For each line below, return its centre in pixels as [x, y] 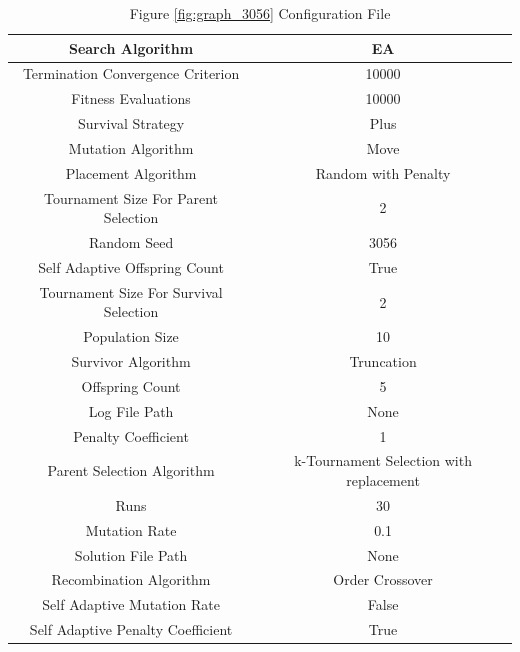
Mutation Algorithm [131, 147]
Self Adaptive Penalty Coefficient [131, 629]
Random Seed [131, 242]
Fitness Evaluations [131, 98]
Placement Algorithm [131, 172]
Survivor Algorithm [131, 361]
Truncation [383, 361]
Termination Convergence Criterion [131, 73]
